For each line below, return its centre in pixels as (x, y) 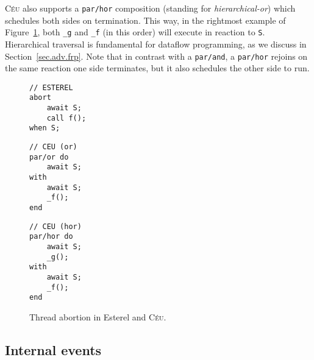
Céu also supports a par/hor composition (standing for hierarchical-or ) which (150, 8)
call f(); (66, 118)
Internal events (53, 349)
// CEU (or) (53, 147)
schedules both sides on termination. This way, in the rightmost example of (145, 20)
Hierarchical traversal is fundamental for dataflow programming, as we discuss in (156, 44)
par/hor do (51, 237)
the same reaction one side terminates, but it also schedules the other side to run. (157, 68)
